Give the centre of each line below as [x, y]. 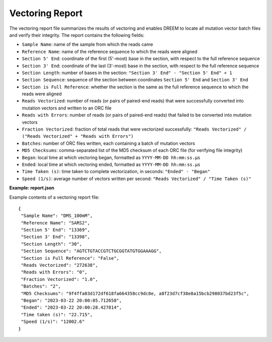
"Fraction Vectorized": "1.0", [59, 279]
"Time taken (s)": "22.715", [57, 315]
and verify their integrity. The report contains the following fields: [77, 35]
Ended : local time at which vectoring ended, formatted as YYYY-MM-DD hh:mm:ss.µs [111, 164]
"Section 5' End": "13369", [55, 230]
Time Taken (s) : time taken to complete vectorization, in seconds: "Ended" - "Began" [116, 172]
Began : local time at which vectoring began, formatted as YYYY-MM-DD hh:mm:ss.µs [111, 157]
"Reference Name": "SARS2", [55, 223]
